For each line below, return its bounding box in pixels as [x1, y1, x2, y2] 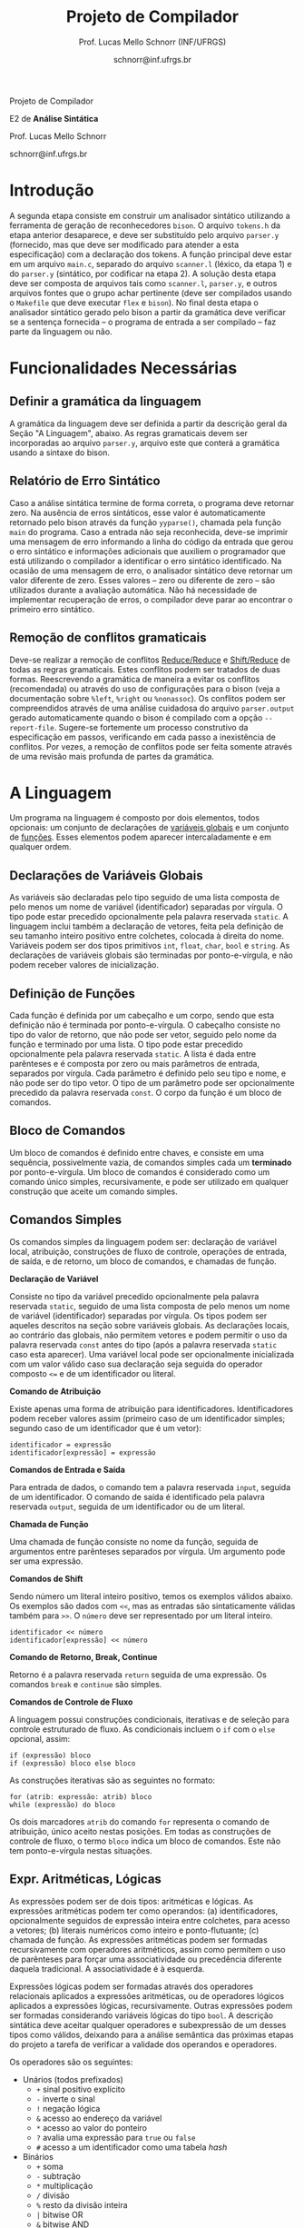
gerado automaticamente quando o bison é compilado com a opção [9, 711, 263, 723]
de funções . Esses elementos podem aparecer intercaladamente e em [9, 831, 272, 842]
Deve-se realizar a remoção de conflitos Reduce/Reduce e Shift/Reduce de [9, 654, 290, 665]
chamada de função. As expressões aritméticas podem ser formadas [9, 1934, 268, 1945]
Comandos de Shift [9, 1573, 83, 1584]
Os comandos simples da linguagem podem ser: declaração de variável [9, 1236, 277, 1247]
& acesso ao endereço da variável [35, 2113, 162, 2124]
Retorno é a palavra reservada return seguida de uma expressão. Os [9, 1669, 268, 1680]
